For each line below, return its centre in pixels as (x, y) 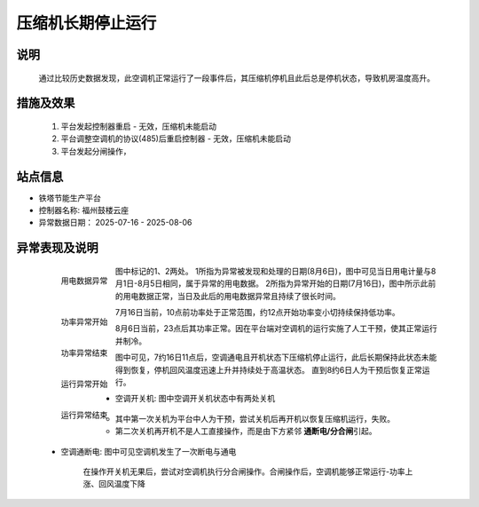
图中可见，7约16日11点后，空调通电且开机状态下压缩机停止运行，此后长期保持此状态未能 (276, 357)
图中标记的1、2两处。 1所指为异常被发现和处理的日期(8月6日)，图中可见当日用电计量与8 (276, 271)
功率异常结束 (84, 353)
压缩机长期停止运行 (86, 23)
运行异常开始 (84, 384)
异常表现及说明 (57, 248)
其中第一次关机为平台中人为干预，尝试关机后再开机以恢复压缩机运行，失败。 (255, 418)
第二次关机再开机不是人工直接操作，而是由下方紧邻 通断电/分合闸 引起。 (246, 432)
